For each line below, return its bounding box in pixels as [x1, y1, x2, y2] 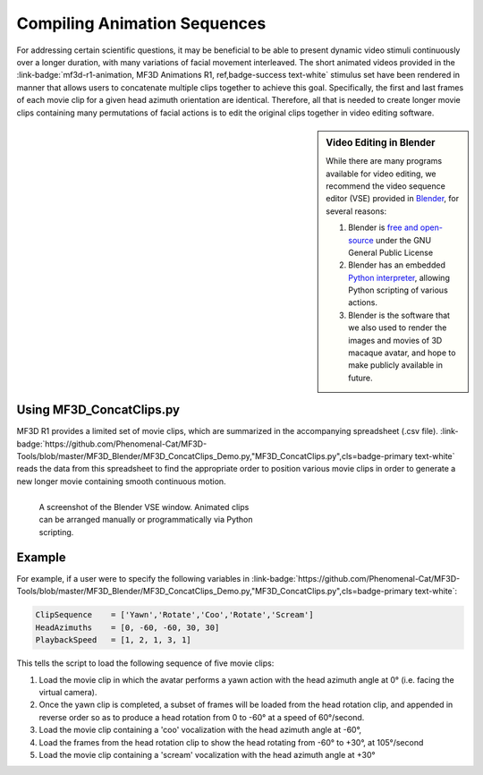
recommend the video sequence [326, 180, 446, 192]
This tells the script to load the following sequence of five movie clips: [16, 658, 275, 669]
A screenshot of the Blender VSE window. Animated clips [38, 502, 250, 513]
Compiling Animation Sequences [16, 13, 267, 33]
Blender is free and [348, 222, 419, 233]
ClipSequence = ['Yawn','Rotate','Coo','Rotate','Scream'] [35, 609, 314, 620]
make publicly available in [348, 360, 443, 370]
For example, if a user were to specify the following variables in [16, 574, 250, 584]
